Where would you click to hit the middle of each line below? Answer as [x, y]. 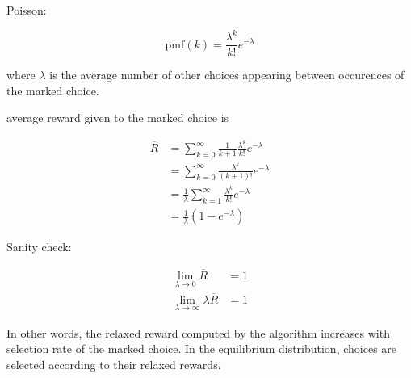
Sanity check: [39, 247]
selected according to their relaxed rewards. [114, 364]
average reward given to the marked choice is [118, 118]
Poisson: [27, 10]
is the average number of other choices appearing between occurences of [227, 75]
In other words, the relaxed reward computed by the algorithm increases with [198, 332]
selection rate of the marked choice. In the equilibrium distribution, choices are [202, 349]
